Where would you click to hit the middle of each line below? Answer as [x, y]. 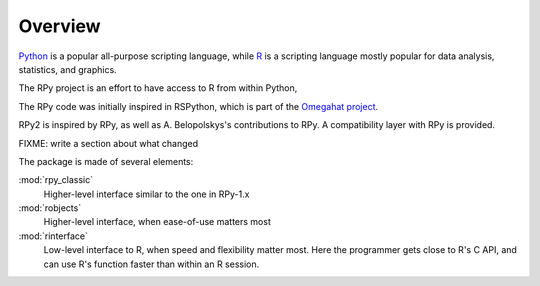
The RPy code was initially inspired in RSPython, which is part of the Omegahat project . [198, 106]
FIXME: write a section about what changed [108, 143]
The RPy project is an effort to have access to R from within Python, [158, 88]
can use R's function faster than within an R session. [151, 264]
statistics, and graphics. [67, 69]
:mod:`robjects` [50, 208]
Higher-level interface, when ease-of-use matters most [157, 222]
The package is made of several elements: [106, 161]
